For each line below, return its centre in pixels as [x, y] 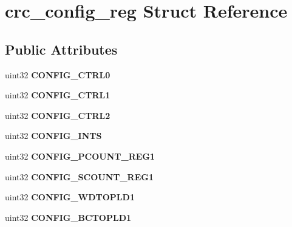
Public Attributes [61, 49]
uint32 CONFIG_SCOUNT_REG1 [79, 176]
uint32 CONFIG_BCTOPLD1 [68, 217]
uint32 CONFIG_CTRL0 [58, 74]
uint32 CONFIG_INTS [53, 136]
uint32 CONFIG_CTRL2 [58, 115]
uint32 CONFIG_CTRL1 [58, 95]
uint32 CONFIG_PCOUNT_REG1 [80, 156]
